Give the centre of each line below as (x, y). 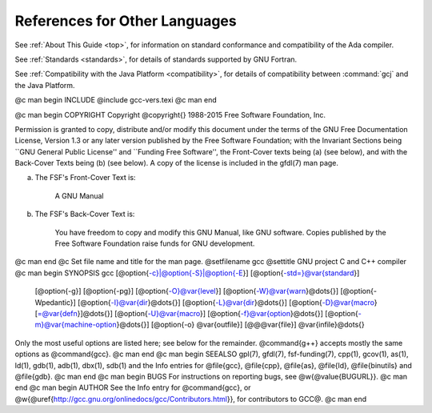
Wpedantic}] (55, 302)
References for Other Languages (126, 21)
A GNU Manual (79, 195)
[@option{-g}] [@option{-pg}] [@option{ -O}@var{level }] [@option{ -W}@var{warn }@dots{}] (187, 291)
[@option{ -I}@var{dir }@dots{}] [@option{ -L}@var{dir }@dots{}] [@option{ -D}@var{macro (226, 302)
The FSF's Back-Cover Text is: (85, 214)
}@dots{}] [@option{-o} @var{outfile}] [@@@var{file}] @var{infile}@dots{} (240, 325)
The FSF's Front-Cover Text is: (85, 178)
